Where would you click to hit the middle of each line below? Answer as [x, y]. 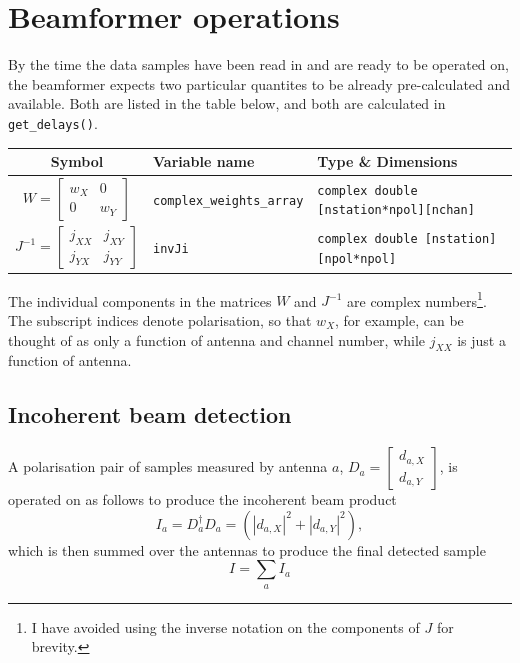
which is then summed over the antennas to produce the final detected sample [247, 549]
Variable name [203, 161]
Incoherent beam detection [150, 414]
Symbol [77, 161]
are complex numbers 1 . [417, 299]
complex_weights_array [228, 200]
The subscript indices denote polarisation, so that [160, 319]
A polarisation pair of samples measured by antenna [168, 466]
